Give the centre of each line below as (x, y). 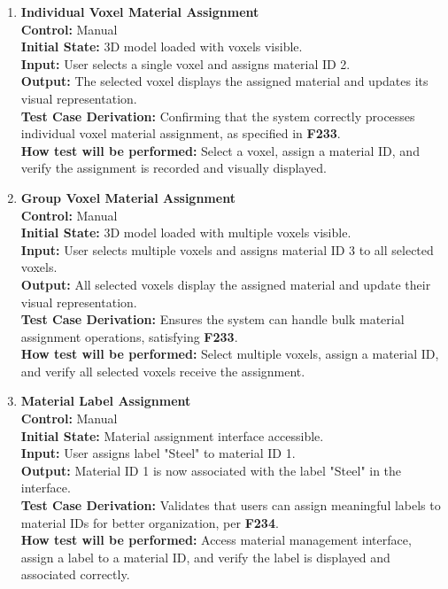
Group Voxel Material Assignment (128, 197)
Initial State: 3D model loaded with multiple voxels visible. (186, 232)
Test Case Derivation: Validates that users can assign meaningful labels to (231, 505)
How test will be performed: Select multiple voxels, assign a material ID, (230, 354)
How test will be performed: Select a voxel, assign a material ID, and (220, 150)
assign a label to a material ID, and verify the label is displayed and (205, 557)
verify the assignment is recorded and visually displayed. (174, 168)
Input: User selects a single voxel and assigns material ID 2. (185, 63)
